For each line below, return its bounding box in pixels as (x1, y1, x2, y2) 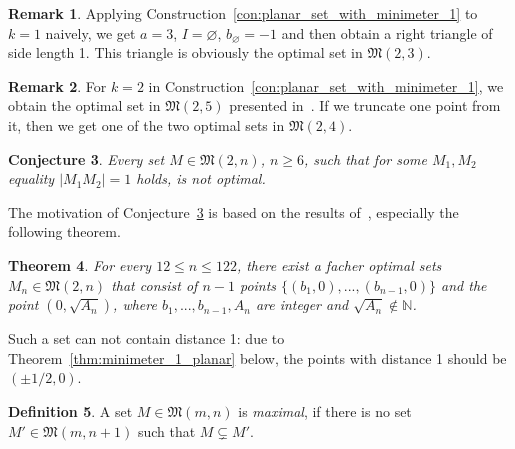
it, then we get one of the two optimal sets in (8, 114, 285, 135)
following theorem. (8, 221, 121, 242)
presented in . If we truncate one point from (229, 95, 501, 116)
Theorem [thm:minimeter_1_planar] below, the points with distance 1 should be (8, 347, 507, 368)
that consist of (111, 274, 198, 295)
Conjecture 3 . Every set (8, 148, 165, 169)
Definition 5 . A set (8, 400, 133, 421)
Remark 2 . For (8, 75, 107, 96)
